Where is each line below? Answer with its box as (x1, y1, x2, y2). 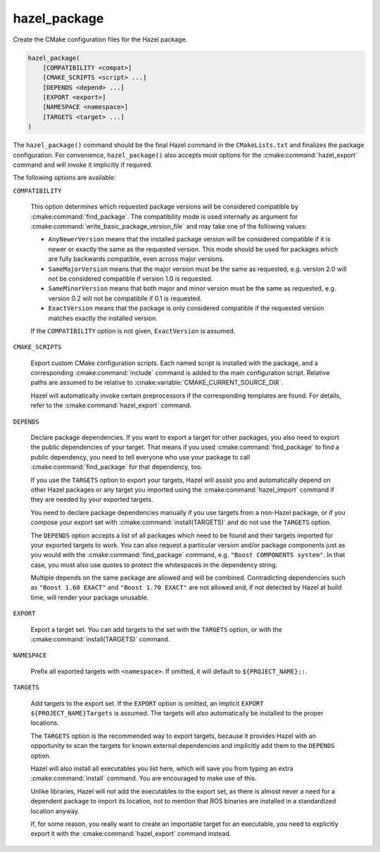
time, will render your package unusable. (30, 593, 149, 602)
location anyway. (30, 806, 80, 815)
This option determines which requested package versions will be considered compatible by (30, 203, 299, 211)
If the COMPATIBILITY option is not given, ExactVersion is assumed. (30, 326, 236, 335)
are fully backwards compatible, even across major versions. (48, 255, 224, 263)
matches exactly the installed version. (48, 314, 158, 322)
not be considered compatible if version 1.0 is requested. (48, 274, 213, 283)
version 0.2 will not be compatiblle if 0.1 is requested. (48, 294, 202, 303)
